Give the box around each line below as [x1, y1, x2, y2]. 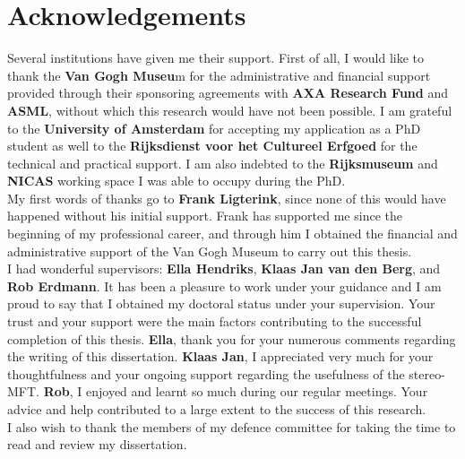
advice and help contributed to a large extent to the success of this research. [7, 400, 426, 418]
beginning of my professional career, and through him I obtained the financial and [7, 224, 458, 243]
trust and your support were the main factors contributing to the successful [7, 312, 422, 331]
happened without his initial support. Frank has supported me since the [7, 206, 402, 225]
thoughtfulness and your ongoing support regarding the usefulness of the [7, 364, 405, 383]
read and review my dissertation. [7, 435, 187, 454]
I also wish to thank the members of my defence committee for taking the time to [7, 417, 456, 436]
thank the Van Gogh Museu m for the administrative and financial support [7, 65, 431, 84]
